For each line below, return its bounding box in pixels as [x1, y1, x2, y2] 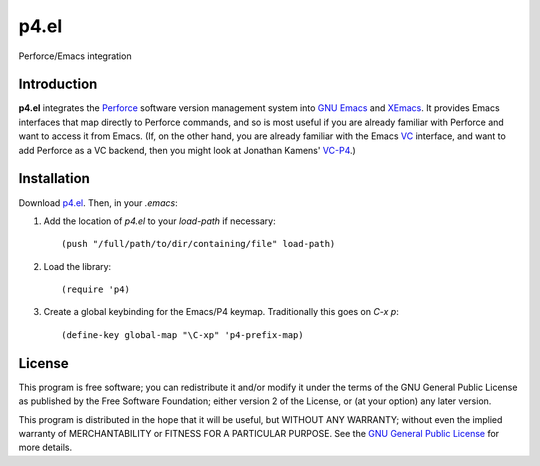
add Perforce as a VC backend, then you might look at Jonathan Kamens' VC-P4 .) [18, 144, 357, 156]
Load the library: [43, 260, 112, 272]
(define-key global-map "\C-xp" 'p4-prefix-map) [61, 329, 304, 340]
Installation [18, 170, 90, 187]
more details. [18, 441, 73, 454]
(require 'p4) [61, 284, 130, 295]
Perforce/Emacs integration [18, 50, 132, 62]
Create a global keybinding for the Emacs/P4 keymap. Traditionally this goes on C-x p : [43, 306, 399, 318]
